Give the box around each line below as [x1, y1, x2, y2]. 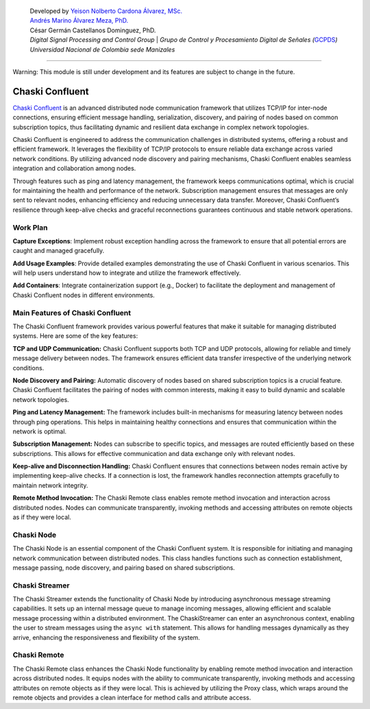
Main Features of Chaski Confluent [12, 308, 132, 317]
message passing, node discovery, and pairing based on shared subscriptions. [12, 563, 236, 572]
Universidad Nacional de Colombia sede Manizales [29, 45, 175, 53]
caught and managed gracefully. [12, 247, 105, 255]
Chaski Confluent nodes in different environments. [12, 291, 156, 299]
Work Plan [12, 223, 48, 232]
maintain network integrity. [12, 481, 88, 490]
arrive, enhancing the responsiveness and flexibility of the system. [12, 633, 200, 641]
